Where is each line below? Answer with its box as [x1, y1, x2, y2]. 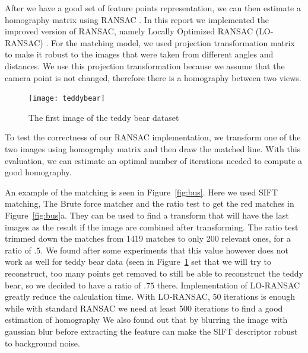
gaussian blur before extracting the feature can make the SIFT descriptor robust [5, 325, 298, 337]
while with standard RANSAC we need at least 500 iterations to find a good [5, 301, 283, 314]
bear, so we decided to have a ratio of [5, 278, 141, 291]
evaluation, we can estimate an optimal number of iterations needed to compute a [5, 154, 303, 166]
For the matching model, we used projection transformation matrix [50, 36, 295, 49]
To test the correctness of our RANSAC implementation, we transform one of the [5, 131, 301, 143]
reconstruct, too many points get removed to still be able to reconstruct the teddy [5, 267, 303, 279]
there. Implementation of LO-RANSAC [157, 278, 300, 291]
